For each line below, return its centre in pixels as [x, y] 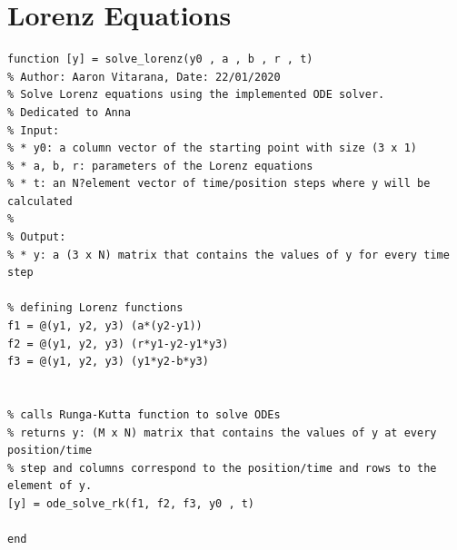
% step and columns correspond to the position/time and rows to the [222, 468]
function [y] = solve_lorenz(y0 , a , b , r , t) [160, 59]
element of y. [50, 486]
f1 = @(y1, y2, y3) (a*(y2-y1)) [105, 326]
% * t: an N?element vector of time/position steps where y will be [219, 184]
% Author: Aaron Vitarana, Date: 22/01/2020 [144, 77]
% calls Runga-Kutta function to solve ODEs [144, 415]
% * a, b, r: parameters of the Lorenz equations [160, 166]
